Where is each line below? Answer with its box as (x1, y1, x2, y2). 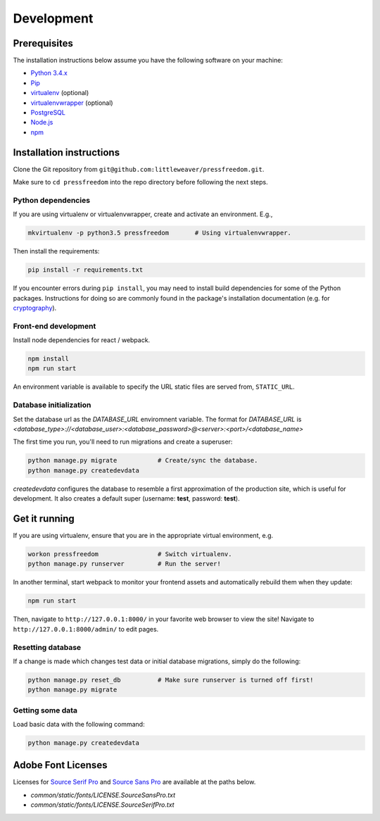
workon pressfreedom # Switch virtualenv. (27, 550, 232, 558)
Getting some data (13, 705, 77, 715)
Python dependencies (13, 195, 91, 205)
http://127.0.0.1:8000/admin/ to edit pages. (13, 625, 159, 633)
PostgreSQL (30, 108, 66, 117)
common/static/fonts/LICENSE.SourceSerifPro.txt (30, 801, 175, 809)
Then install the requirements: (13, 247, 100, 256)
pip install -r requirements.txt (27, 266, 144, 274)
